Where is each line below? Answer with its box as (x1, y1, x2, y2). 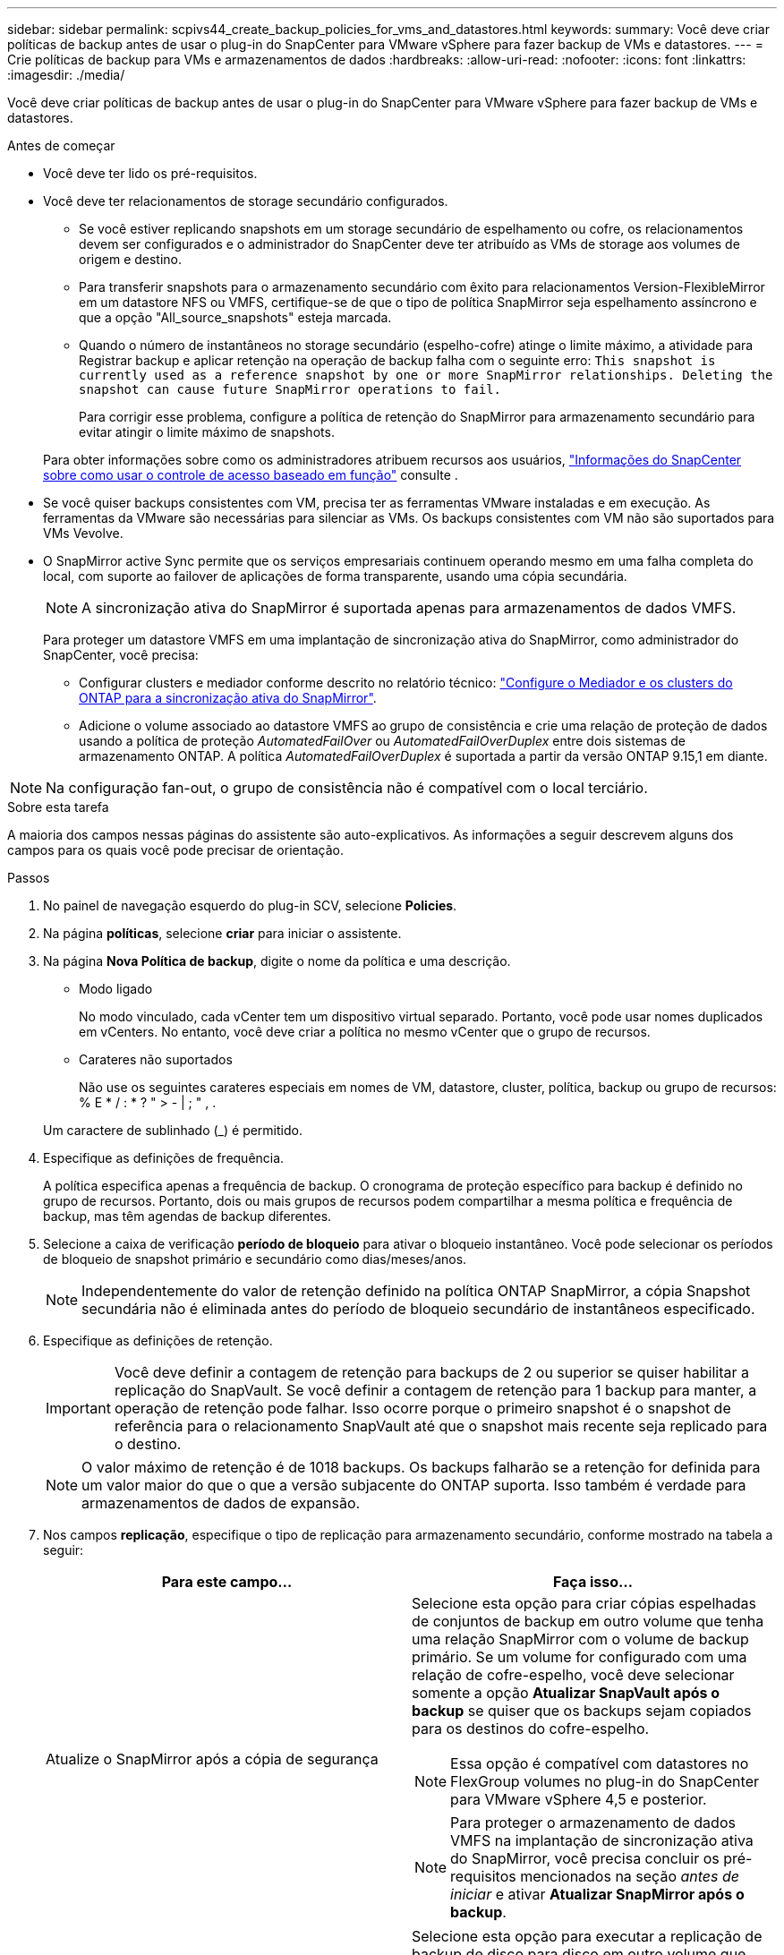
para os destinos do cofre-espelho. (412, 1720, 650, 1737)
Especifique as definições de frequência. (43, 1150, 285, 1165)
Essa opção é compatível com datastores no (450, 1754, 749, 1772)
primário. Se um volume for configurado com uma (412, 1648, 747, 1666)
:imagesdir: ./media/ (7, 67, 125, 82)
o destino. (114, 1435, 182, 1453)
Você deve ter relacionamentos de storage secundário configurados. (43, 193, 448, 209)
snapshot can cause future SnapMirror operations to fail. (79, 382, 502, 397)
